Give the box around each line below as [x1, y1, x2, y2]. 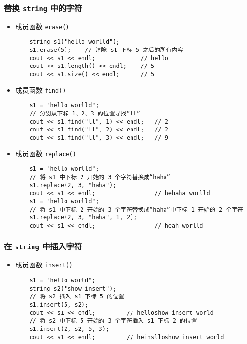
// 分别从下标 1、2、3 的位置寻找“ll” [29, 110, 141, 117]
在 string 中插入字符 [4, 240, 82, 252]
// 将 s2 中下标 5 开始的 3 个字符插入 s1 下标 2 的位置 [29, 317, 197, 325]
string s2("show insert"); [29, 285, 116, 292]
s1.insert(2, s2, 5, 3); [29, 325, 110, 332]
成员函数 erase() [15, 21, 69, 31]
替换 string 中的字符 [4, 1, 82, 14]
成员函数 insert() [15, 260, 73, 270]
